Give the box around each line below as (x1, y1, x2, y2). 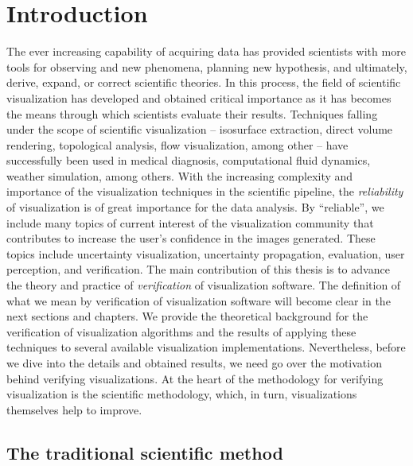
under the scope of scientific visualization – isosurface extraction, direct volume (6, 121, 393, 138)
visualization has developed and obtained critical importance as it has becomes (6, 89, 392, 106)
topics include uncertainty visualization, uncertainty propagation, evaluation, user (6, 245, 405, 262)
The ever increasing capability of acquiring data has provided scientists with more (6, 43, 406, 60)
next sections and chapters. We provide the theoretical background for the (6, 308, 368, 324)
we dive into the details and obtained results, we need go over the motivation (6, 355, 382, 371)
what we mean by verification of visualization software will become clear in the (6, 292, 391, 309)
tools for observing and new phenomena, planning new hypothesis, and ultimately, (6, 58, 407, 75)
